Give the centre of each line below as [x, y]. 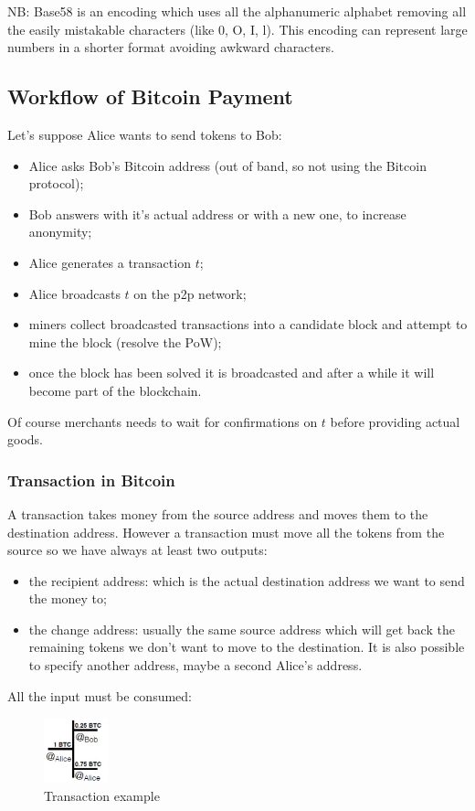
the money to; [68, 598]
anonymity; [60, 232]
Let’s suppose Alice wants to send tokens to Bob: [145, 134]
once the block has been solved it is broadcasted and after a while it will [232, 373]
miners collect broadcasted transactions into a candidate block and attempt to [248, 324]
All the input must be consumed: [100, 695]
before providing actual [395, 421]
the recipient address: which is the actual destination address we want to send [247, 580]
